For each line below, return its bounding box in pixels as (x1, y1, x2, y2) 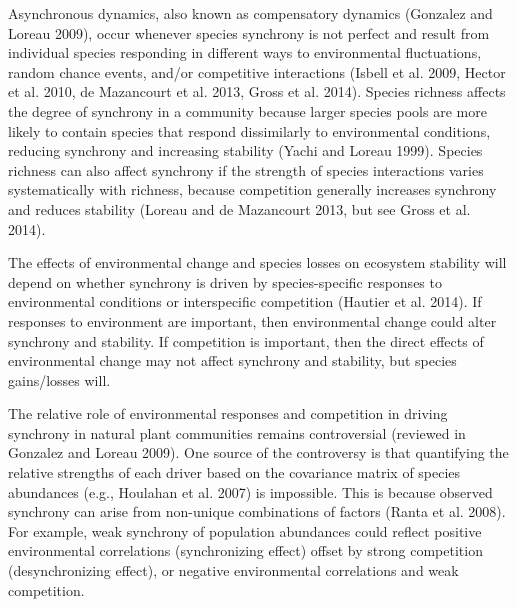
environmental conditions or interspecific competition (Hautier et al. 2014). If (8, 291, 482, 312)
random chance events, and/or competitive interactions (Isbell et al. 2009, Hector (8, 61, 506, 82)
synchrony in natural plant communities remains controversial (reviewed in (8, 422, 466, 443)
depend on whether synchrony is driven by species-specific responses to (8, 271, 442, 292)
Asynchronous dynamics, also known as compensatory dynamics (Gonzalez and (8, 3, 493, 23)
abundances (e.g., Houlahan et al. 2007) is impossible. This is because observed (8, 481, 493, 502)
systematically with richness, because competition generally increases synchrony (8, 179, 497, 200)
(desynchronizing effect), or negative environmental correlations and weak (8, 560, 459, 581)
